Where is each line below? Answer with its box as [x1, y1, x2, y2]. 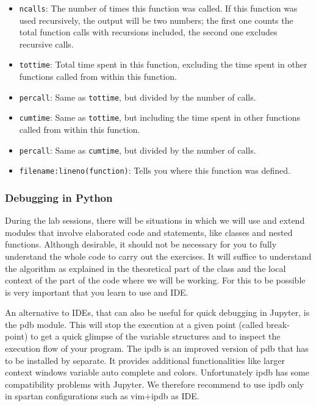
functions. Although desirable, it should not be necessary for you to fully [5, 238, 277, 251]
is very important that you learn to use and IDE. [5, 285, 189, 298]
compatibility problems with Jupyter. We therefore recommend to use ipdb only [5, 377, 304, 390]
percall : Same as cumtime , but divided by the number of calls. [19, 143, 256, 156]
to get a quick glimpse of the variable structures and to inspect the [31, 330, 281, 343]
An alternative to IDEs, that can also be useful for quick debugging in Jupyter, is [5, 306, 310, 319]
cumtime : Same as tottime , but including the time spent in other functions [19, 111, 301, 124]
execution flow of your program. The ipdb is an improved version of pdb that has [5, 342, 309, 355]
